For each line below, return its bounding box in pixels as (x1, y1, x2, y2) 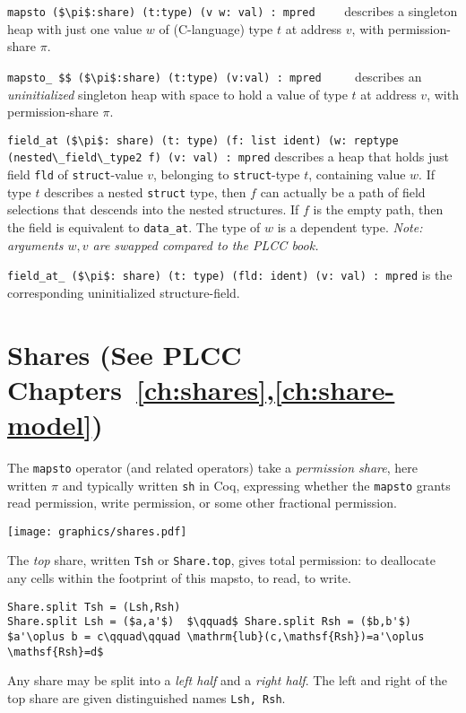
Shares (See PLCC (7, 335, 242, 372)
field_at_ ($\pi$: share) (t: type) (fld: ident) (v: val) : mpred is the (7, 265, 453, 284)
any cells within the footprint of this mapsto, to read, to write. (7, 569, 351, 587)
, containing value (308, 165, 406, 183)
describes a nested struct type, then (44, 182, 246, 201)
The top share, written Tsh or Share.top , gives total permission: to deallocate (7, 551, 436, 570)
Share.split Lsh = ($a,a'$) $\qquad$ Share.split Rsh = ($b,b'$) (7, 615, 412, 629)
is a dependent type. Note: (277, 217, 423, 236)
